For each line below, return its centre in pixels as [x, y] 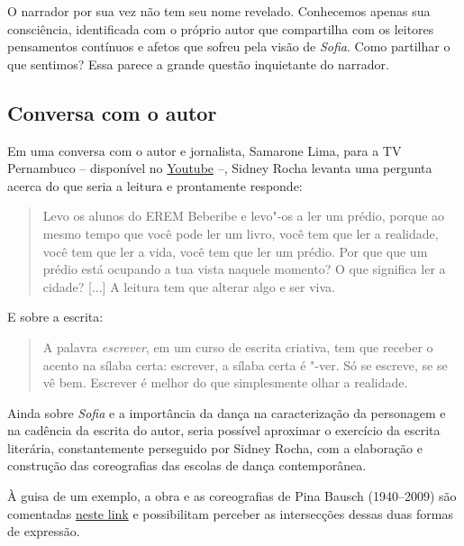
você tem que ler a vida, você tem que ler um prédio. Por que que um [235, 251]
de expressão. [44, 531]
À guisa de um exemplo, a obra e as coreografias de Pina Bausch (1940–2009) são [232, 496]
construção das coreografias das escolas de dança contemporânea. [187, 465]
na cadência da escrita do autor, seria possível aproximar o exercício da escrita [224, 430]
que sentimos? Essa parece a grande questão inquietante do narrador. [198, 64]
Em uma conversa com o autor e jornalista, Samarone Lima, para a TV [205, 150]
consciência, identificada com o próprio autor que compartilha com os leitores [221, 28]
